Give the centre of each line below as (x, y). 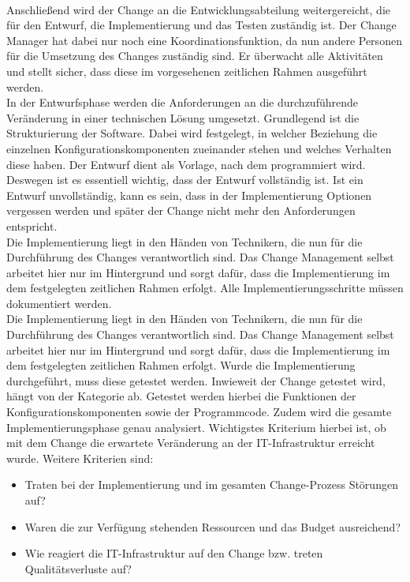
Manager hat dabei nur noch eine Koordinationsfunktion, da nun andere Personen (204, 40)
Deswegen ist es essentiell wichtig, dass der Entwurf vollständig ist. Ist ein (185, 180)
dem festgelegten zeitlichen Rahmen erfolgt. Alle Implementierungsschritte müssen (205, 288)
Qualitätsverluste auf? (78, 568)
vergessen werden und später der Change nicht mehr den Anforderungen (181, 210)
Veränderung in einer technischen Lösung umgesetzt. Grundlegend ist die (183, 117)
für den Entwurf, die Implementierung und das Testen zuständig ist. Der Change (201, 25)
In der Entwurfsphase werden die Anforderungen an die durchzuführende (182, 102)
